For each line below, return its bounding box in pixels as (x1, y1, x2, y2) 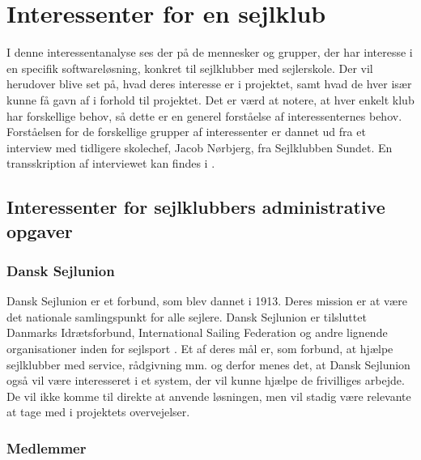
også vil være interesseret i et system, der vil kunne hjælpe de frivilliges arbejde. (6, 372, 405, 389)
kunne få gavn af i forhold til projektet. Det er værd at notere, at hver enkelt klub (6, 91, 415, 108)
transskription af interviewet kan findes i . (6, 155, 215, 172)
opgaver (6, 218, 73, 243)
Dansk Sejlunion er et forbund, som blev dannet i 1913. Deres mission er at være (6, 292, 407, 309)
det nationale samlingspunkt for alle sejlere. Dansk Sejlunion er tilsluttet (6, 308, 367, 325)
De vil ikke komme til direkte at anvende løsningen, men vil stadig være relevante (6, 387, 411, 404)
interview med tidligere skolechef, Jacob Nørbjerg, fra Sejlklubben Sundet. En (6, 138, 393, 155)
